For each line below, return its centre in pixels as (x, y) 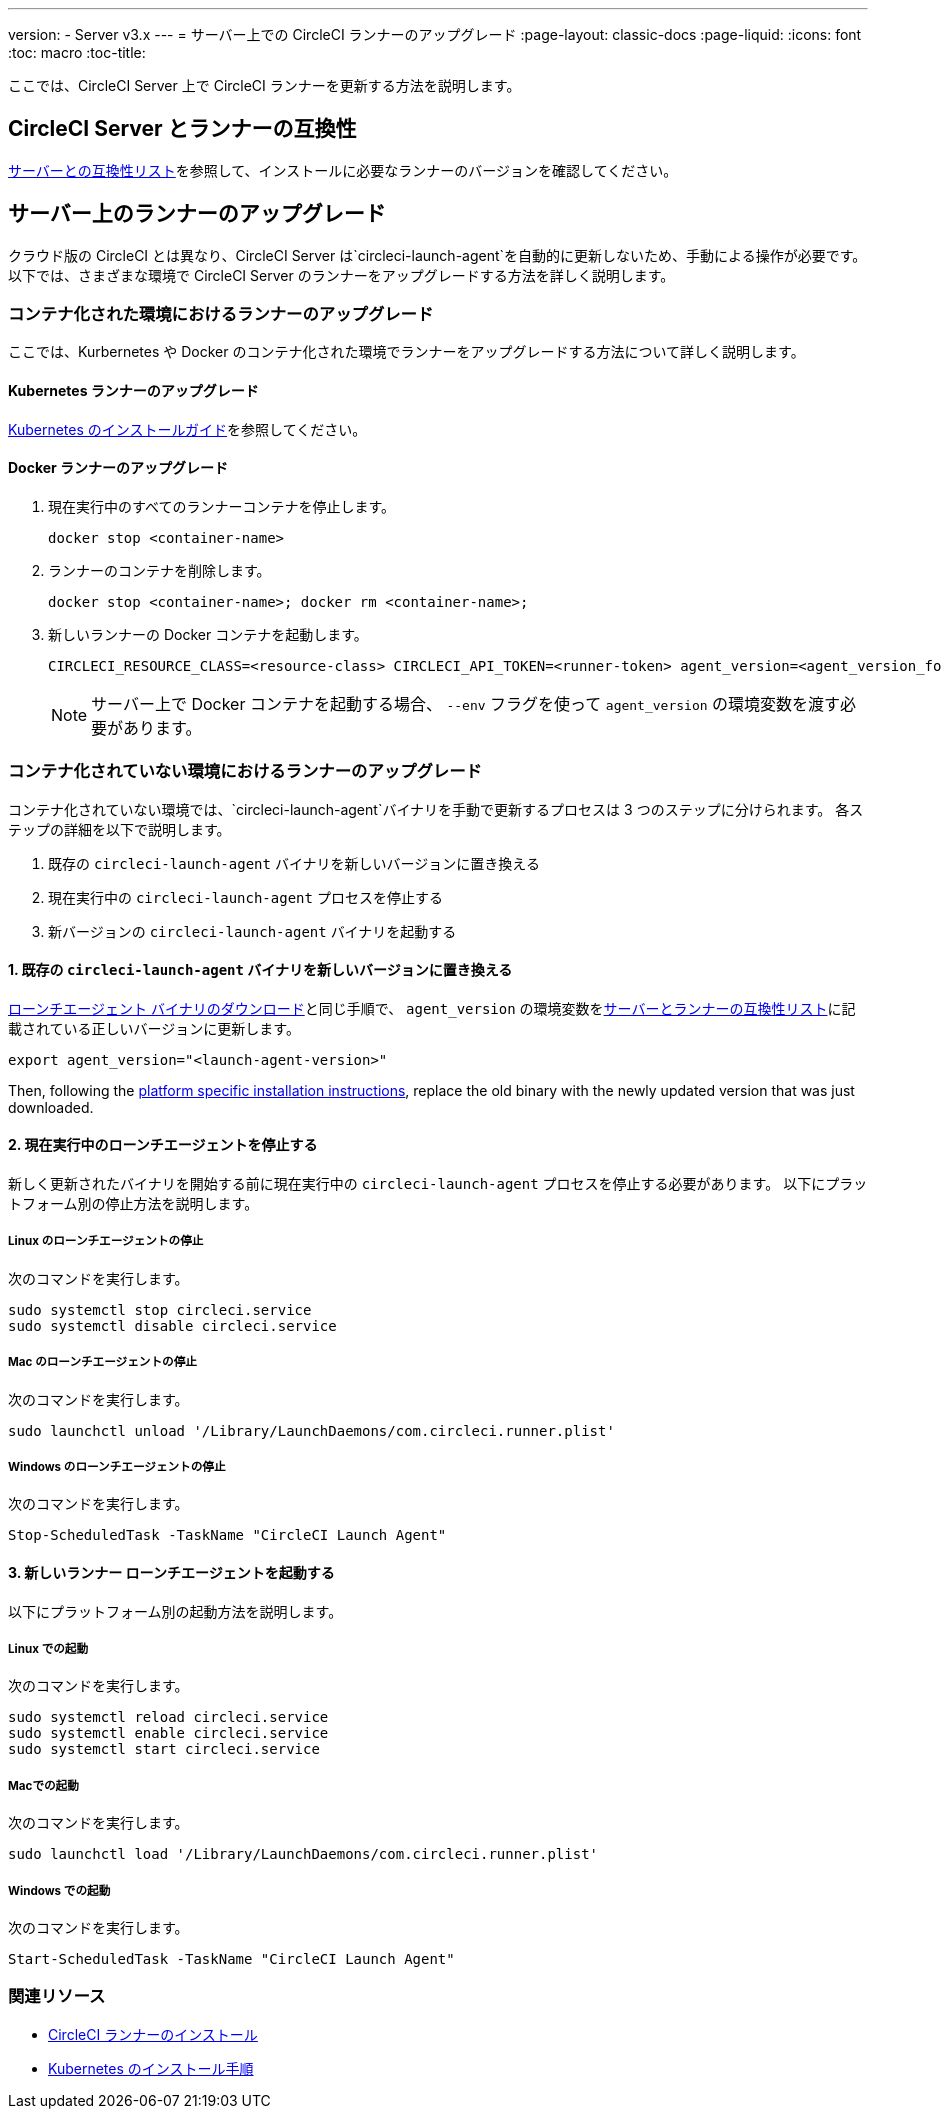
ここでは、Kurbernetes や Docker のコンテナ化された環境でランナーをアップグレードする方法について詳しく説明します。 (406, 352)
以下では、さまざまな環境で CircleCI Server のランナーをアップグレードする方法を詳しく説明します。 (341, 275)
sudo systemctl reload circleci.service (168, 1717)
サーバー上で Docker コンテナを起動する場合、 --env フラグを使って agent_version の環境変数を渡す (466, 703)
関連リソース (57, 1996)
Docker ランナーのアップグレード (118, 468)
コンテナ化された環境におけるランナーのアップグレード (221, 314)
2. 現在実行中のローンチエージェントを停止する (163, 1145)
